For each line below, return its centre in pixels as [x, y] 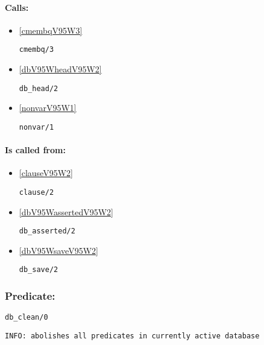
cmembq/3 [36, 50]
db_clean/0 [27, 318]
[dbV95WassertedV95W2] [66, 211]
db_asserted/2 [47, 231]
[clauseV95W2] [46, 173]
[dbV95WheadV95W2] [60, 69]
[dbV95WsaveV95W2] [58, 250]
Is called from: [35, 150]
